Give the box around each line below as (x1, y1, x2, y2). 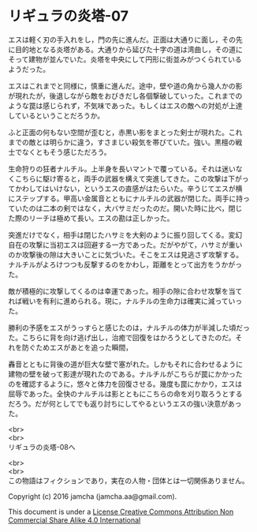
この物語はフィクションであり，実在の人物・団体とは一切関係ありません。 (8, 475, 250, 485)
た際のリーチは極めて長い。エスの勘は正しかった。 (8, 213, 174, 223)
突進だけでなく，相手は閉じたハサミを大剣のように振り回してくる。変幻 (8, 230, 243, 239)
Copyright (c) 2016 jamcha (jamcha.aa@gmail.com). (8, 491, 177, 501)
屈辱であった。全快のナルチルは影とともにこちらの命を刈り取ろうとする (8, 388, 243, 399)
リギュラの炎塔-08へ (8, 442, 76, 451)
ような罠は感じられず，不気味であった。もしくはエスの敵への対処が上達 (8, 100, 243, 111)
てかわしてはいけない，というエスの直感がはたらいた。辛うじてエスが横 (8, 183, 243, 193)
